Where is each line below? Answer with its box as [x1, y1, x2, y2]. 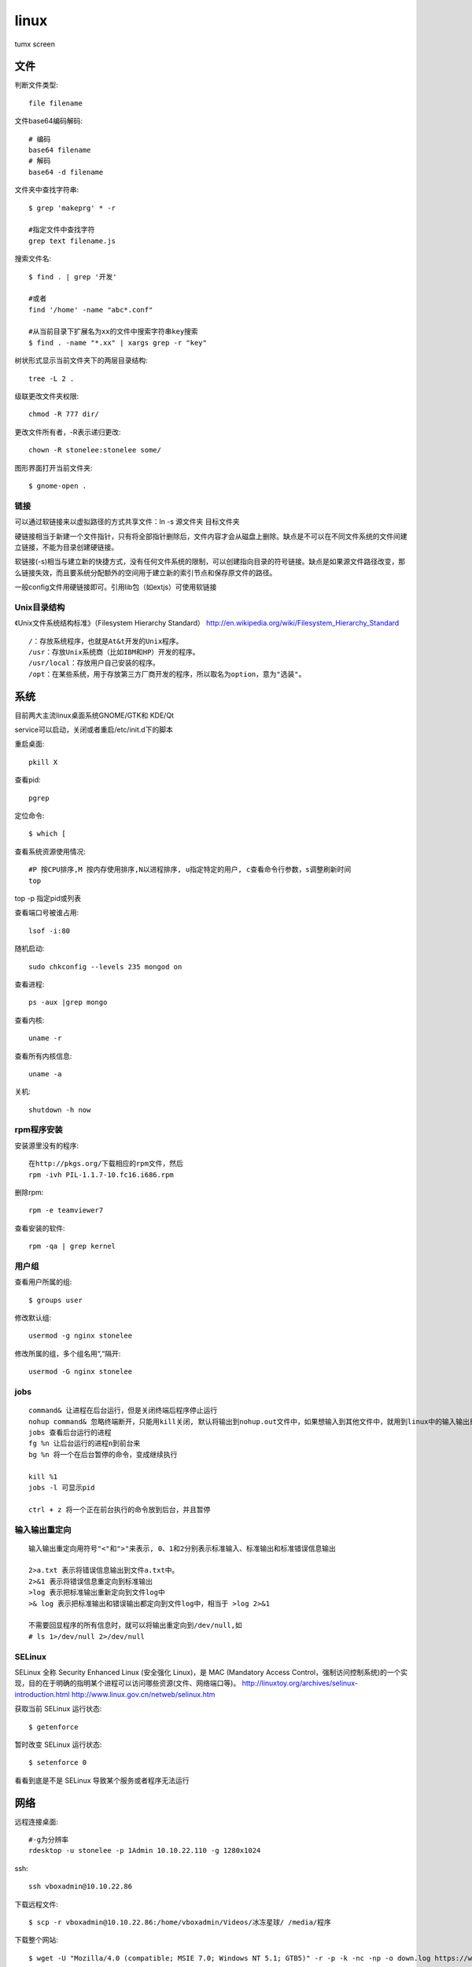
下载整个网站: [14, 1936, 59, 1945]
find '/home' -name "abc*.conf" [28, 305, 153, 314]
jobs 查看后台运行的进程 [28, 1428, 112, 1437]
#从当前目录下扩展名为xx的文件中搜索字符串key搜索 [28, 327, 198, 336]
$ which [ [28, 829, 66, 838]
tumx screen [14, 39, 55, 49]
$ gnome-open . [28, 482, 87, 490]
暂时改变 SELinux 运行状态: [14, 1740, 102, 1749]
